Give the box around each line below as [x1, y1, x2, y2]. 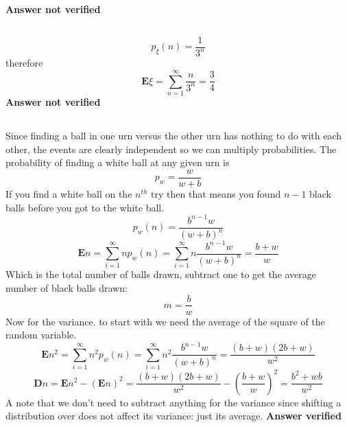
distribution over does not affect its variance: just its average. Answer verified [5, 408, 342, 423]
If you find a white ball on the [5, 186, 132, 200]
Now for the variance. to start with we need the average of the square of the [5, 314, 325, 328]
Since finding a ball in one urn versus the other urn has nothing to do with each [5, 128, 342, 143]
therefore [5, 56, 43, 70]
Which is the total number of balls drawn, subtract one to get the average [5, 267, 317, 281]
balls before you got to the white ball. [5, 200, 165, 214]
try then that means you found [151, 186, 281, 200]
